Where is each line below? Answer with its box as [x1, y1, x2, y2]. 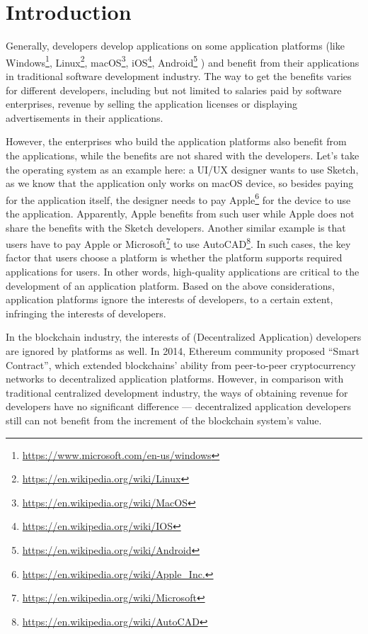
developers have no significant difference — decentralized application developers [6, 399, 352, 414]
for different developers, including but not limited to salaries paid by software [6, 82, 342, 97]
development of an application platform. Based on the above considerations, [6, 278, 335, 293]
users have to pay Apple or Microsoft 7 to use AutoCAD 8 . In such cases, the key [6, 234, 351, 251]
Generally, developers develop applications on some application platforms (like [6, 38, 345, 53]
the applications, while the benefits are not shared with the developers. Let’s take [6, 147, 360, 162]
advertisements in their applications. [6, 110, 163, 125]
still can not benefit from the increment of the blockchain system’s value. [6, 412, 322, 427]
